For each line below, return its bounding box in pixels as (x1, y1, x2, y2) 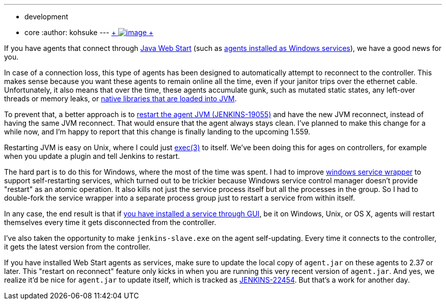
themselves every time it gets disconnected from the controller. (4, 218, 216, 227)
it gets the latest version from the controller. (4, 242, 151, 251)
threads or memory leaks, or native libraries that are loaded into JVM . (4, 94, 237, 103)
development (24, 12, 68, 21)
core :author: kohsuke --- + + (24, 28, 154, 37)
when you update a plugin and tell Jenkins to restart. (4, 152, 180, 160)
